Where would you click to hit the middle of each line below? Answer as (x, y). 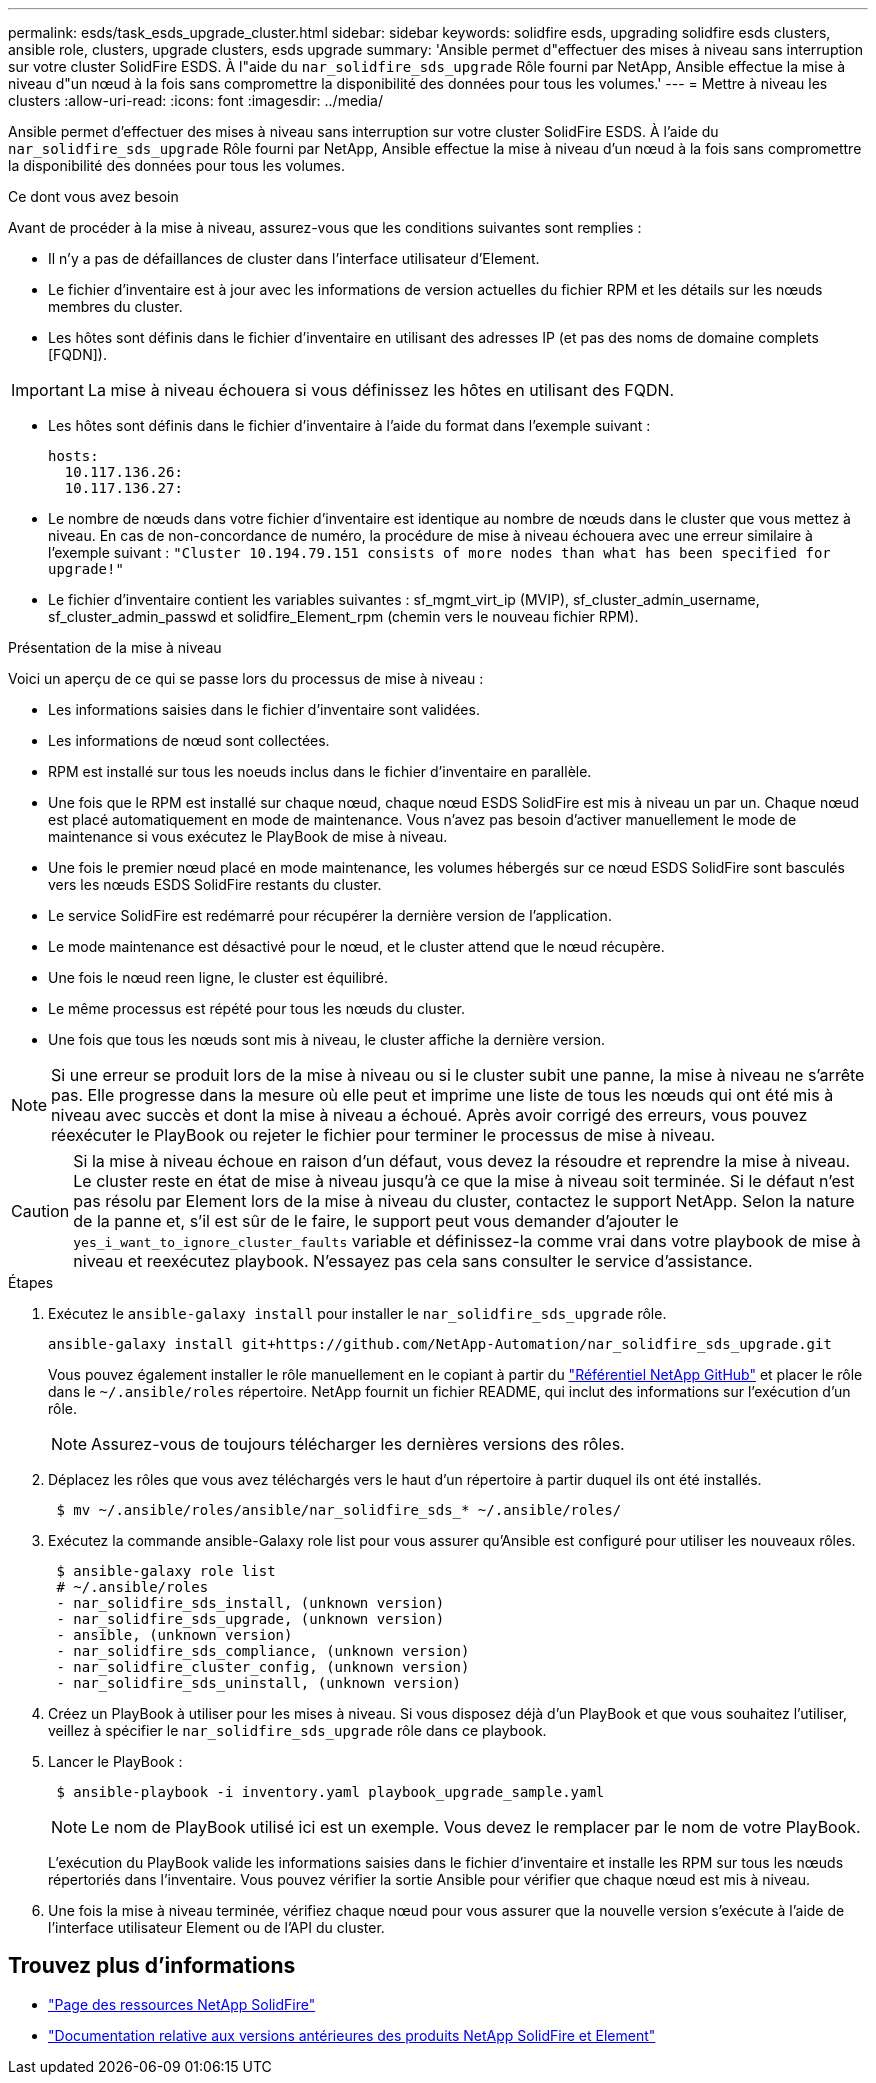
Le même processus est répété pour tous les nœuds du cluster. (256, 1008)
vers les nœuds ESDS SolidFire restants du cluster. (215, 884)
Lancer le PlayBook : (115, 1761)
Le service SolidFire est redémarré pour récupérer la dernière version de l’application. (330, 915)
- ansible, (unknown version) (174, 1635)
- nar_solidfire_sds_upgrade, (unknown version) (250, 1619)
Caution (40, 1211)
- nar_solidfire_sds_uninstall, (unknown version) (259, 1683)
